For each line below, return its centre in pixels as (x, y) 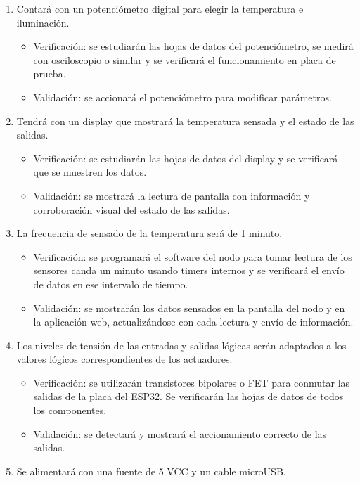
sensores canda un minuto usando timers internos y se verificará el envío (189, 270)
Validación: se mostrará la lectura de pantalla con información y (172, 195)
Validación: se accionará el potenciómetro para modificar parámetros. (182, 97)
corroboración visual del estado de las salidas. (131, 209)
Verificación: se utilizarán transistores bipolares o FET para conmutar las (192, 382)
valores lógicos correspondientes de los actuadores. (124, 359)
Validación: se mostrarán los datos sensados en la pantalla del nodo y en (189, 308)
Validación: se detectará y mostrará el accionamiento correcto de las (180, 433)
